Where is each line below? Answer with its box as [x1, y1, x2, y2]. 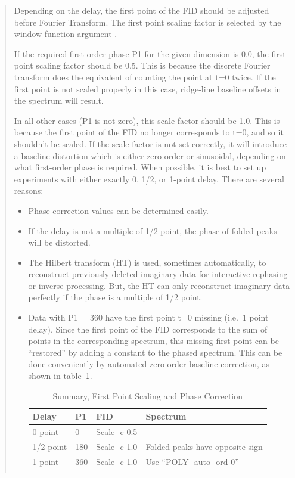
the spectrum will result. [14, 94, 104, 107]
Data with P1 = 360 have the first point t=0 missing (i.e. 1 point [28, 311, 269, 324]
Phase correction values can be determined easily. [28, 204, 209, 216]
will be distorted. [28, 236, 91, 249]
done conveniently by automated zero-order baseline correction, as [28, 358, 269, 370]
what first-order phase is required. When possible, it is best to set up [14, 161, 266, 173]
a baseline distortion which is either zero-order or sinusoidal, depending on [14, 149, 286, 162]
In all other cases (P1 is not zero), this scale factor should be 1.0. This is [14, 114, 280, 126]
